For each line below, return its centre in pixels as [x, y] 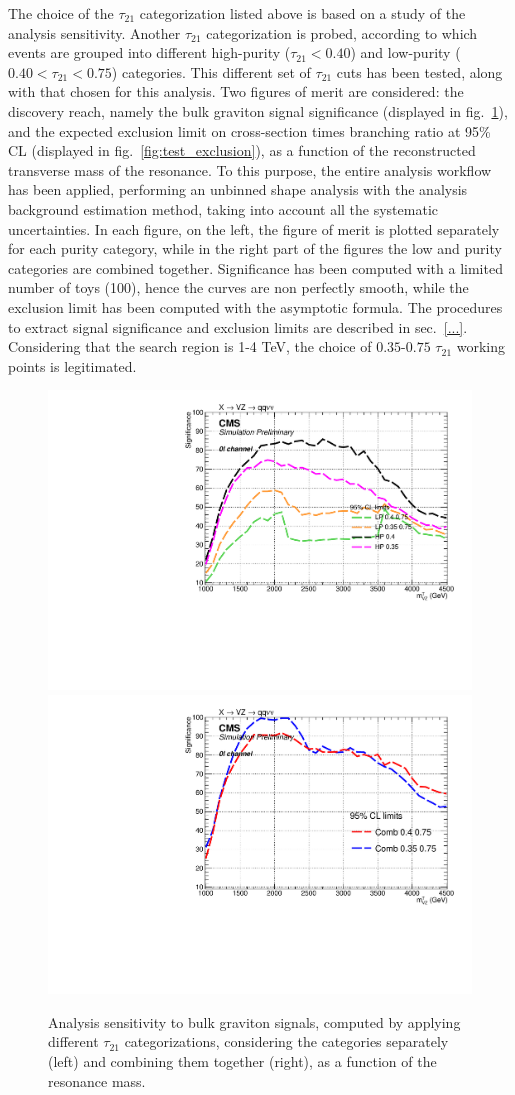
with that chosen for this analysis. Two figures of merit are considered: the [236, 91]
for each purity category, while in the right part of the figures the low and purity [255, 248]
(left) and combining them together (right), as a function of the [242, 1060]
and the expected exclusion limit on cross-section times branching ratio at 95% [249, 130]
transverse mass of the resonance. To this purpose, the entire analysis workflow [250, 169]
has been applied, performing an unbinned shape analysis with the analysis [238, 189]
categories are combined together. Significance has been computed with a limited [255, 267]
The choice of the [61, 13]
